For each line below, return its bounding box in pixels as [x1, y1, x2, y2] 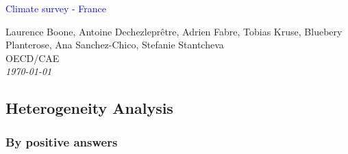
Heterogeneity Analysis [5, 97, 173, 119]
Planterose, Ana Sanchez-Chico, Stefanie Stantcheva [5, 37, 224, 52]
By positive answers [5, 133, 118, 150]
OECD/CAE [5, 50, 60, 65]
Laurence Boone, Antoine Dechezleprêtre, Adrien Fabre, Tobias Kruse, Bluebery [5, 24, 343, 38]
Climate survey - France [5, 1, 106, 15]
